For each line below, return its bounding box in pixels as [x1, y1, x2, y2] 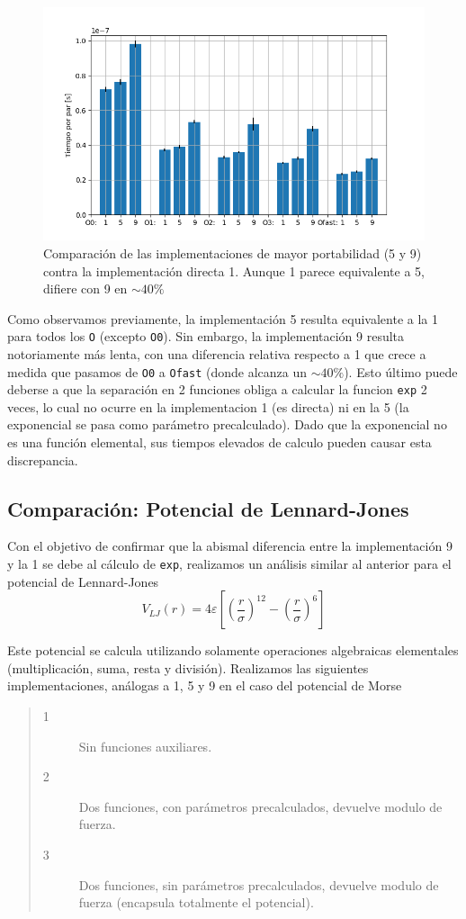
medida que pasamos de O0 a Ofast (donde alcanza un [7, 362, 307, 381]
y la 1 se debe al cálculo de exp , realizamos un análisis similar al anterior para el [7, 554, 452, 573]
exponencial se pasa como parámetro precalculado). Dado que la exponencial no [7, 415, 447, 434]
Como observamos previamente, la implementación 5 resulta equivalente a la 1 [7, 309, 439, 328]
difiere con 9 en [43, 279, 128, 298]
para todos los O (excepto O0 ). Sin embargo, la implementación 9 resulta [7, 327, 405, 346]
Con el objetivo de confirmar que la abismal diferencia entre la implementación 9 [7, 536, 453, 555]
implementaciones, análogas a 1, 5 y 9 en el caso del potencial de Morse [7, 676, 402, 695]
